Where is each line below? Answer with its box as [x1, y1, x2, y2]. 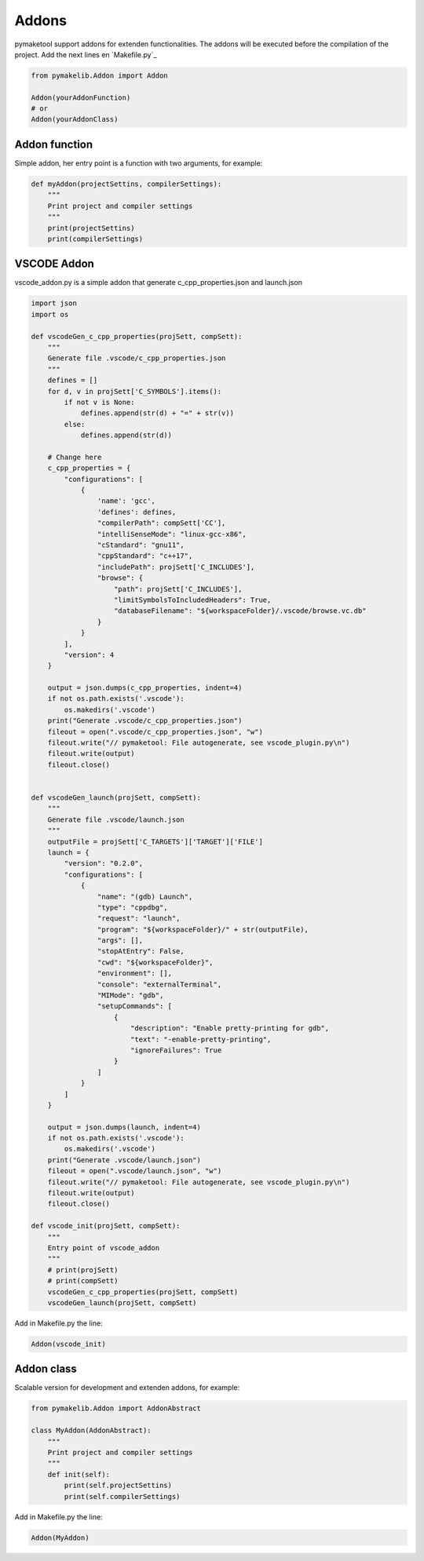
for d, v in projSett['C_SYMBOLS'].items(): [47, 387, 222, 396]
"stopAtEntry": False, [97, 946, 185, 956]
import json [31, 299, 78, 308]
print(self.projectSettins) [64, 1481, 173, 1490]
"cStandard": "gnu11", [97, 541, 185, 549]
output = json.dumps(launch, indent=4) [47, 1122, 202, 1132]
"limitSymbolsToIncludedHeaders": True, [114, 595, 272, 604]
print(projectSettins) [47, 224, 135, 232]
